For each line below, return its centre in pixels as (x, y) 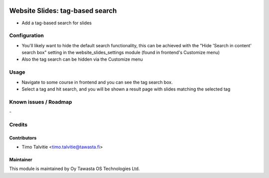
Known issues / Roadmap (41, 102)
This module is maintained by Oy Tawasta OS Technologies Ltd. (74, 169)
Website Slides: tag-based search (63, 11)
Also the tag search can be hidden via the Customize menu (82, 59)
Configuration (27, 36)
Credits (18, 124)
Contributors (23, 138)
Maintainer (21, 160)
